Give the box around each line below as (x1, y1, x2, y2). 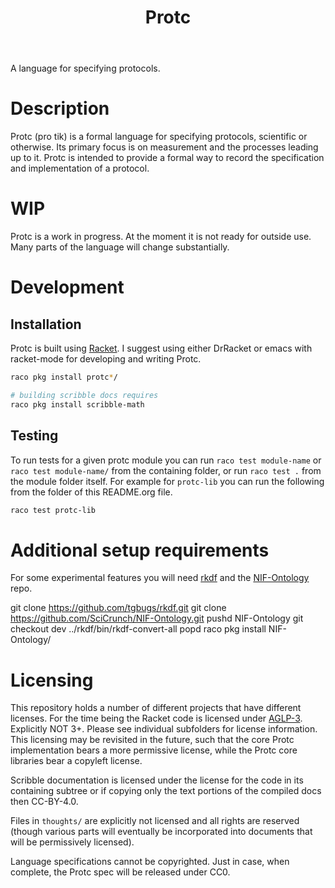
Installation (10, 316, 82, 333)
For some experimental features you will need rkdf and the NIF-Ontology (10, 572, 310, 584)
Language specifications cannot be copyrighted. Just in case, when (10, 856, 290, 868)
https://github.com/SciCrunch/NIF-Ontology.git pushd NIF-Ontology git (10, 612, 304, 625)
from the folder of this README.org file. (10, 486, 173, 498)
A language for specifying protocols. (10, 62, 161, 75)
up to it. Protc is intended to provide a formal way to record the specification (10, 152, 325, 164)
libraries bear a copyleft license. (10, 755, 143, 767)
